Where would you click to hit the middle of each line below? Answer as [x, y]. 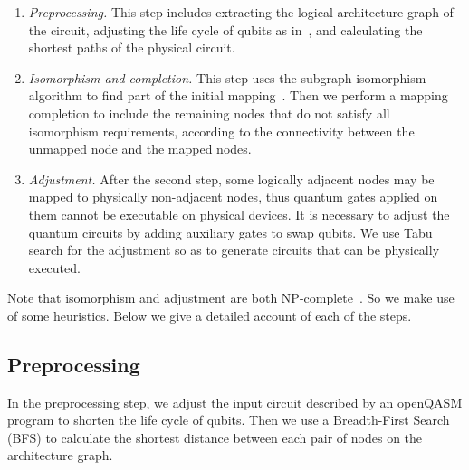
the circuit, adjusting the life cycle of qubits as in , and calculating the [225, 29]
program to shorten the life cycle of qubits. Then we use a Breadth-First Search [229, 420]
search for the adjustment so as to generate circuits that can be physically [234, 250]
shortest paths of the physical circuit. [132, 47]
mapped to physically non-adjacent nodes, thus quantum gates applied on [233, 197]
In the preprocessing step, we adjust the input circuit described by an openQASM [235, 402]
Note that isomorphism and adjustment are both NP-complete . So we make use [231, 298]
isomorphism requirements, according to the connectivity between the [221, 131]
